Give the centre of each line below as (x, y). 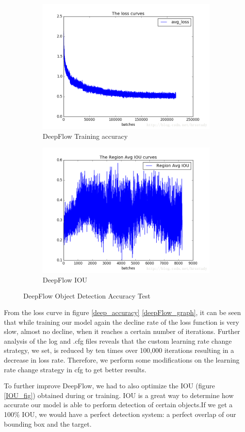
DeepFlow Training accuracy (85, 136)
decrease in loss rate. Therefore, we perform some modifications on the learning (122, 359)
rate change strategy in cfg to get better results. (75, 369)
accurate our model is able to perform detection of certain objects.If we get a (118, 405)
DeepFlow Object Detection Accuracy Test (87, 296)
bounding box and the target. (48, 424)
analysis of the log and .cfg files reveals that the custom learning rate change (118, 341)
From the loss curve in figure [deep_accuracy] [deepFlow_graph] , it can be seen (122, 312)
